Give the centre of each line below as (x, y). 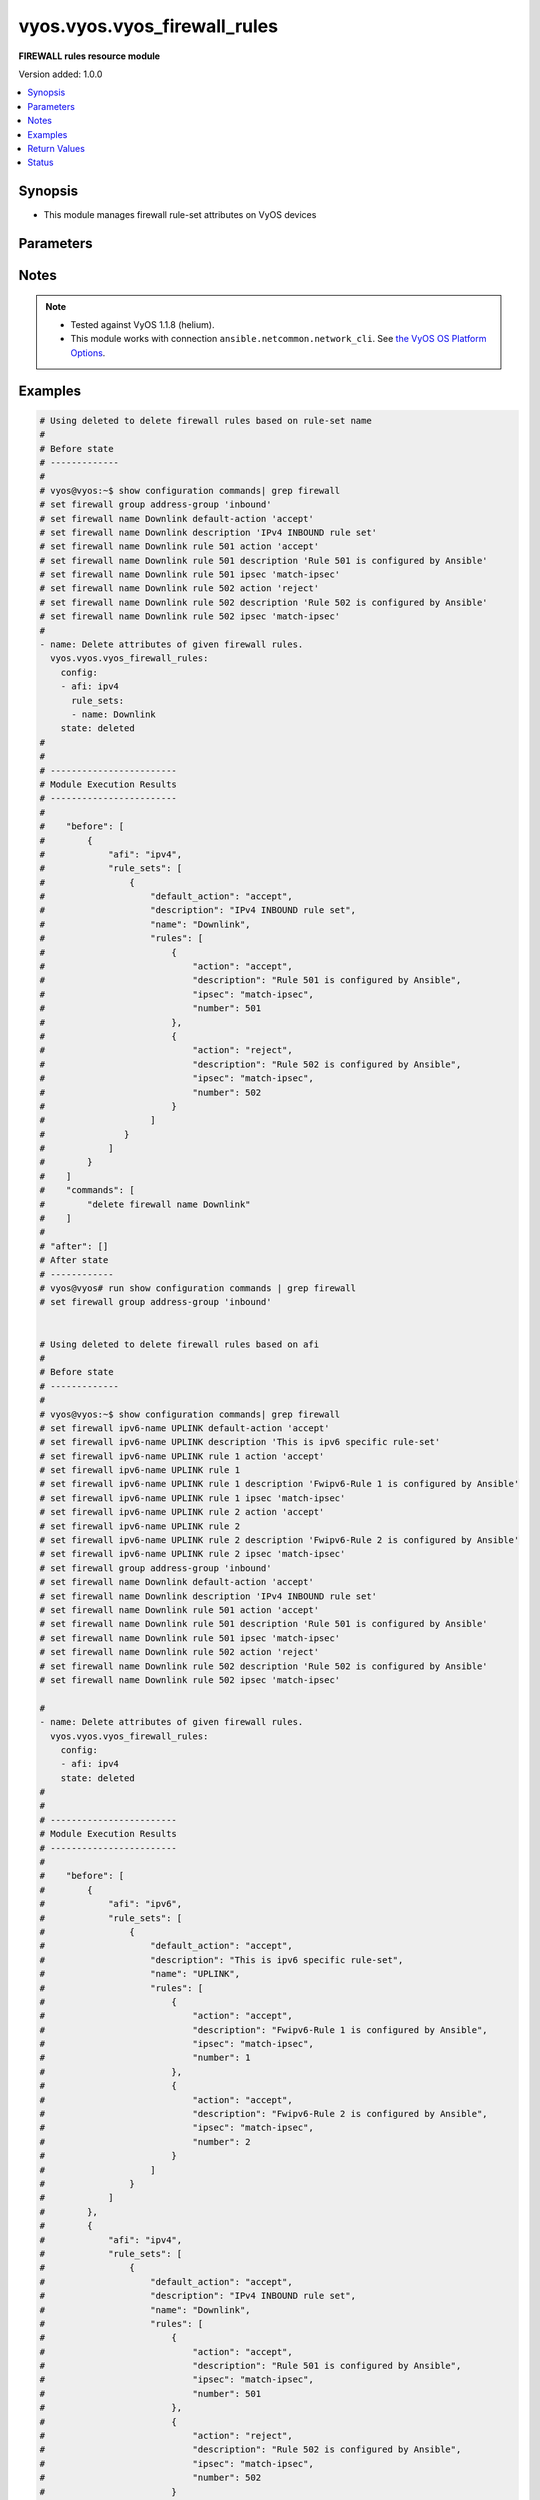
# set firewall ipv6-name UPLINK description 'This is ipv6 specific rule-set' (240, 1442)
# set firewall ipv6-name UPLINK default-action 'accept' (184, 1428)
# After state (74, 1260)
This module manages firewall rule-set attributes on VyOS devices (180, 215)
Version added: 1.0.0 (60, 74)
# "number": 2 (145, 2141)
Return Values (56, 148)
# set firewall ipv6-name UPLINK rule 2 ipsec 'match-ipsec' (192, 1554)
